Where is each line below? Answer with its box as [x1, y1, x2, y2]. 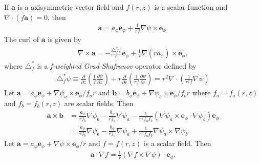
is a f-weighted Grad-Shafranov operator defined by [37, 60, 197, 71]
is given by [48, 34, 81, 45]
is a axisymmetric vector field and [17, 2, 124, 12]
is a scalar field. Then [143, 138, 211, 149]
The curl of [4, 34, 39, 45]
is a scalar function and [154, 2, 228, 12]
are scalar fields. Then [64, 98, 134, 109]
